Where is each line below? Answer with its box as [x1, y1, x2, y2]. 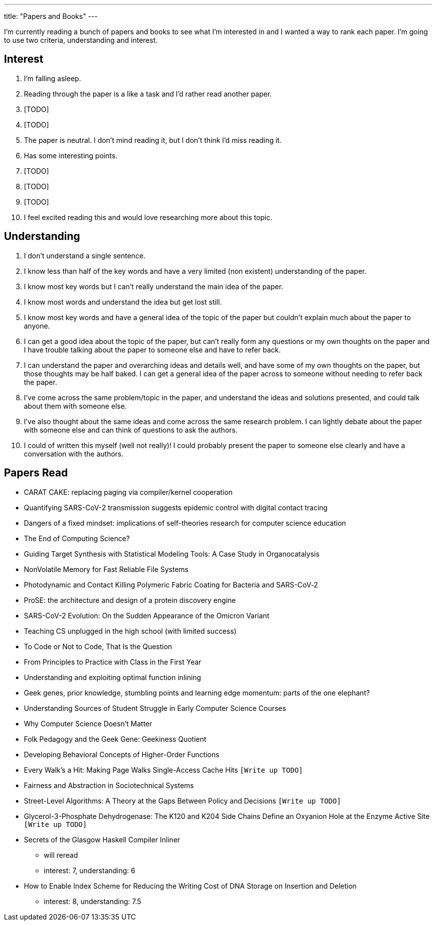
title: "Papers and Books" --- [4, 12, 98, 20]
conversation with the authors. [24, 449, 123, 458]
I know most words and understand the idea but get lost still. [24, 297, 222, 306]
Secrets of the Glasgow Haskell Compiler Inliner [24, 835, 180, 844]
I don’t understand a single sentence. [24, 251, 146, 260]
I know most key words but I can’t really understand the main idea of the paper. [24, 282, 283, 291]
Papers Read [4, 466, 68, 479]
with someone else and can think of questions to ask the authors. [24, 425, 238, 434]
